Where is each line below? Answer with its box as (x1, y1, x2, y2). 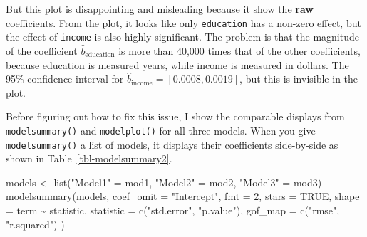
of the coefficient (6, 43, 78, 58)
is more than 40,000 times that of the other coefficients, (118, 43, 361, 58)
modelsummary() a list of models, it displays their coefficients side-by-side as (6, 137, 338, 152)
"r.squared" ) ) (6, 216, 65, 231)
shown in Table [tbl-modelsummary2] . (6, 151, 172, 166)
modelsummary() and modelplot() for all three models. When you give (6, 122, 316, 137)
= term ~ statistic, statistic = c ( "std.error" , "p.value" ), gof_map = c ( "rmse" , (6, 202, 340, 217)
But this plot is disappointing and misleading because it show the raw (6, 1, 314, 16)
